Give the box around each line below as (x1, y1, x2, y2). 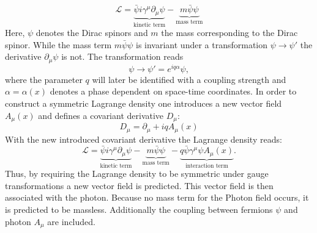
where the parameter (5, 73, 83, 85)
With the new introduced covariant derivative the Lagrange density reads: (5, 132, 282, 145)
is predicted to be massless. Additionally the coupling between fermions (5, 203, 273, 215)
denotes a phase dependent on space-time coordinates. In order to (50, 85, 297, 98)
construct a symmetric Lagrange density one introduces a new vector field (5, 97, 282, 110)
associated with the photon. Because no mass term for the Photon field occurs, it (5, 191, 309, 204)
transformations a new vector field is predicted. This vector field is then (5, 179, 274, 192)
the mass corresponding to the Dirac (161, 26, 298, 39)
